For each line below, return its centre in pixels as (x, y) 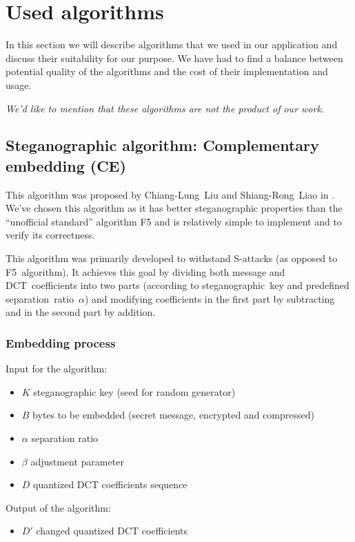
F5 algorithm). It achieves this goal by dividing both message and (145, 271)
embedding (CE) (66, 165)
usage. (19, 84)
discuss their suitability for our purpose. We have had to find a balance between (174, 58)
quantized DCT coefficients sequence (110, 484)
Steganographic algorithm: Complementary (162, 145)
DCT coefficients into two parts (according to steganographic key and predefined (177, 285)
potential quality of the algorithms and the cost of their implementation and (167, 71)
